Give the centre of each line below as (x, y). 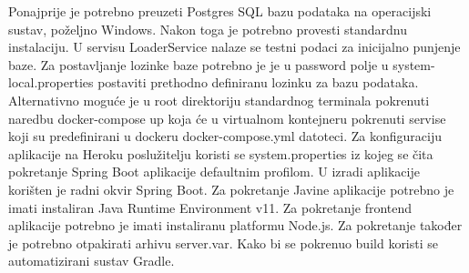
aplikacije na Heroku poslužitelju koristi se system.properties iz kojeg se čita (221, 153)
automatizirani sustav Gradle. (92, 261)
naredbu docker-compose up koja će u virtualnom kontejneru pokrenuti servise (227, 118)
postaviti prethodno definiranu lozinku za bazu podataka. (258, 82)
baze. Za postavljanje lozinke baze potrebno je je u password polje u (199, 64)
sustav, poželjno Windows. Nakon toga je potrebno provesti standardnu (208, 29)
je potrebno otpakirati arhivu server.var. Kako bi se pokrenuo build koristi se (224, 243)
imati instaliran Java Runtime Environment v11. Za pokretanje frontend (210, 207)
